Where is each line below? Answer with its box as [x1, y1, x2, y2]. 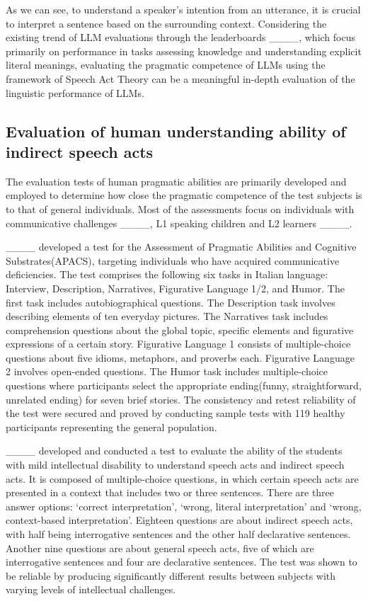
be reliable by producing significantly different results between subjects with [6, 568, 336, 583]
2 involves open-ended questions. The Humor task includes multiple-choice [6, 364, 328, 379]
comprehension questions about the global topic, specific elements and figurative [6, 322, 354, 337]
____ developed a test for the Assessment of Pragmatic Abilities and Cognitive [6, 239, 357, 254]
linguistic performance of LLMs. [6, 85, 144, 100]
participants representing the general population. [6, 419, 217, 434]
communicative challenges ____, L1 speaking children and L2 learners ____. [6, 215, 352, 230]
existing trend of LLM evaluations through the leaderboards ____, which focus [6, 30, 356, 45]
